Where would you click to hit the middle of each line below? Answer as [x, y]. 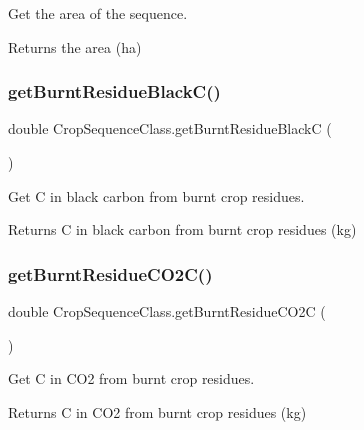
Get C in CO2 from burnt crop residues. [131, 378]
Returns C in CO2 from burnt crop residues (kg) [157, 411]
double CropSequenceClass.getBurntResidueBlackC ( [170, 128]
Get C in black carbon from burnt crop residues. [156, 195]
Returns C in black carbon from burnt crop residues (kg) [182, 229]
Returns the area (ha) [75, 46]
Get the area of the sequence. [98, 13]
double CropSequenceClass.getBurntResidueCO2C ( [167, 311]
